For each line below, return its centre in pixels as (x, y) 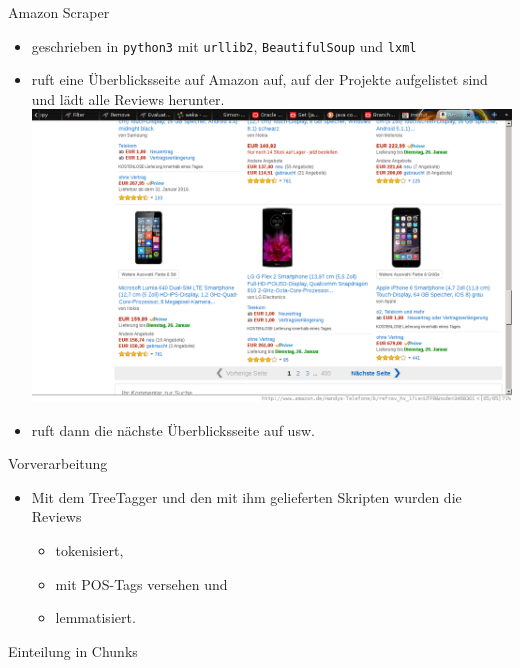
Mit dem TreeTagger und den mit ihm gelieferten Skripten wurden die (246, 496)
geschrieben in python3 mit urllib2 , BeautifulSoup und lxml (224, 45)
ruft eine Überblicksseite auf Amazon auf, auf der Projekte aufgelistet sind (259, 79)
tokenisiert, (89, 550)
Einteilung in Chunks (73, 650)
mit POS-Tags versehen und (141, 583)
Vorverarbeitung (58, 463)
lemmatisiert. (95, 617)
